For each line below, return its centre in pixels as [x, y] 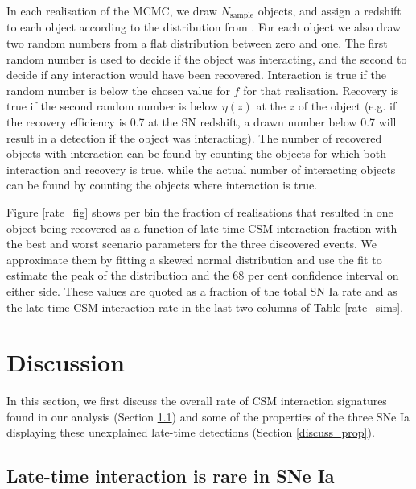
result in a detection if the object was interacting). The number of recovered [194, 137]
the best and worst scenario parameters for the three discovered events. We [192, 244]
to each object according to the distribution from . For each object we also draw [204, 27]
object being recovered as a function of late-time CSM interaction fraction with [202, 228]
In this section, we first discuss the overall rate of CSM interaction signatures [197, 401]
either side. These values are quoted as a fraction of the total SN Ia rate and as [202, 290]
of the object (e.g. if [347, 106]
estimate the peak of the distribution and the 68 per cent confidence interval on [203, 275]
